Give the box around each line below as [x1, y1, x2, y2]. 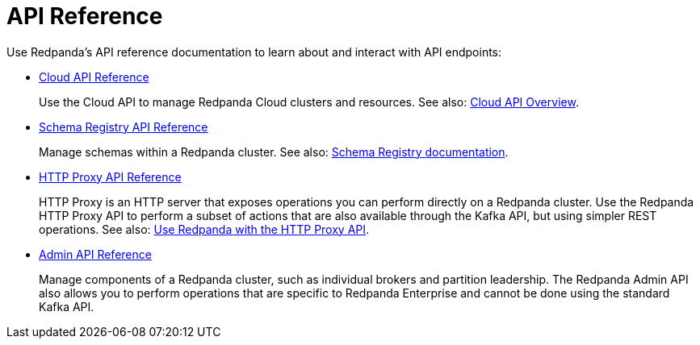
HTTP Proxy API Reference [39, 169, 182, 184]
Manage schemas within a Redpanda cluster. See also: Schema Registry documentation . [39, 144, 509, 159]
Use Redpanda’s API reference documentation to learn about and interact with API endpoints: [6, 44, 502, 59]
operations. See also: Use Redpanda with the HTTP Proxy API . [39, 222, 370, 236]
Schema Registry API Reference [39, 119, 208, 134]
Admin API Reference [39, 247, 152, 261]
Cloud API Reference [39, 69, 149, 84]
